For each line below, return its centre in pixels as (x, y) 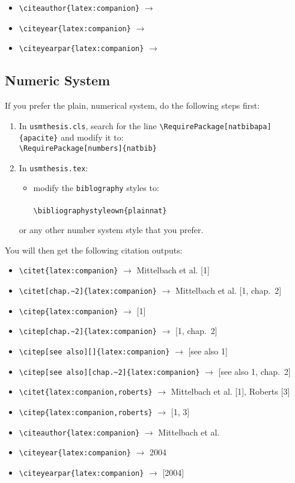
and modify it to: (92, 137)
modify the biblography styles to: (96, 188)
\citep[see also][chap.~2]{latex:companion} (109, 372)
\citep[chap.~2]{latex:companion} (88, 332)
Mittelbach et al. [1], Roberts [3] (230, 391)
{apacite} (38, 138)
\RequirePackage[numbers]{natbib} (88, 149)
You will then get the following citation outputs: (94, 250)
